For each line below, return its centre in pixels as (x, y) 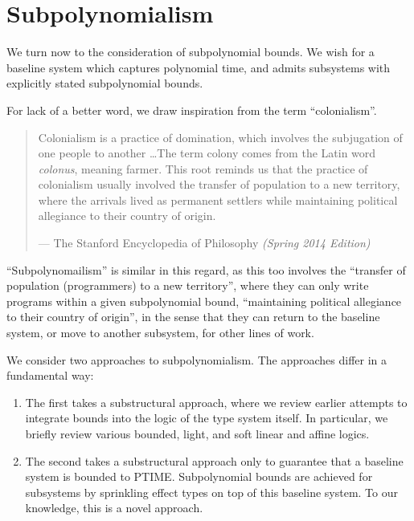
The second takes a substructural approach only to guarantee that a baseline (214, 460)
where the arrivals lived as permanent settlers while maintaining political (218, 199)
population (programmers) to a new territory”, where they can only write (188, 285)
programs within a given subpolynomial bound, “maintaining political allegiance (204, 301)
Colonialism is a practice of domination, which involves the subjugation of (220, 137)
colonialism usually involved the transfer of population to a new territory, (219, 184)
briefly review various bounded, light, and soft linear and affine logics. (197, 433)
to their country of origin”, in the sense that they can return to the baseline (193, 317)
